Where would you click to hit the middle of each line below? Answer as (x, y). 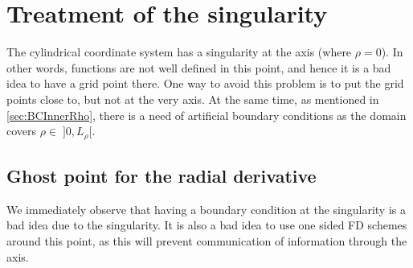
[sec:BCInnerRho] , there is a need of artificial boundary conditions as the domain (206, 115)
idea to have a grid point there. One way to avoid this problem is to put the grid (205, 83)
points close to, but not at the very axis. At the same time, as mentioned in (193, 99)
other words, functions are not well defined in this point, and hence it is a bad (199, 67)
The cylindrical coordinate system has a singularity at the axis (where (179, 52)
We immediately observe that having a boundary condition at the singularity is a (206, 209)
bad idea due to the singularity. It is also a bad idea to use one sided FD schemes (207, 225)
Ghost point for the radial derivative (162, 175)
